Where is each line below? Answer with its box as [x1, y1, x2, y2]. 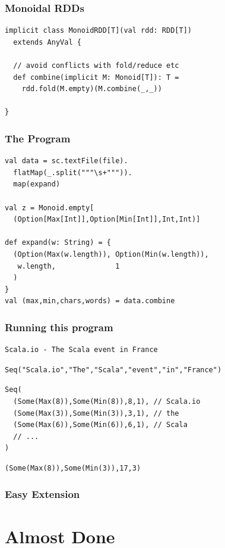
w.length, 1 [17, 261, 120, 270]
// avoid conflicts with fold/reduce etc [13, 61, 179, 70]
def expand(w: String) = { [5, 238, 111, 247]
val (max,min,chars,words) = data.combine [5, 297, 175, 306]
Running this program [5, 319, 113, 334]
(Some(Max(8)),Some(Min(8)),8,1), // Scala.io [13, 397, 201, 406]
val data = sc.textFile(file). [5, 157, 128, 166]
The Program [5, 130, 71, 145]
